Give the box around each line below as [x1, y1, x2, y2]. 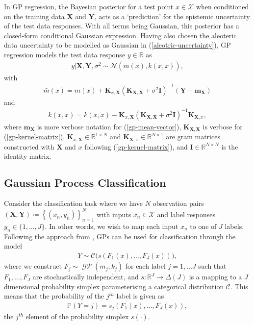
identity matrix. [4, 151, 51, 161]
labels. [225, 221, 244, 231]
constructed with [4, 141, 54, 151]
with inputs [97, 209, 131, 219]
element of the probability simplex [25, 311, 129, 322]
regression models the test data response [4, 49, 126, 59]
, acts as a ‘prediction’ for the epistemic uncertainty [94, 11, 250, 21]
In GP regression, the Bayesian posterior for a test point [4, 1, 174, 11]
